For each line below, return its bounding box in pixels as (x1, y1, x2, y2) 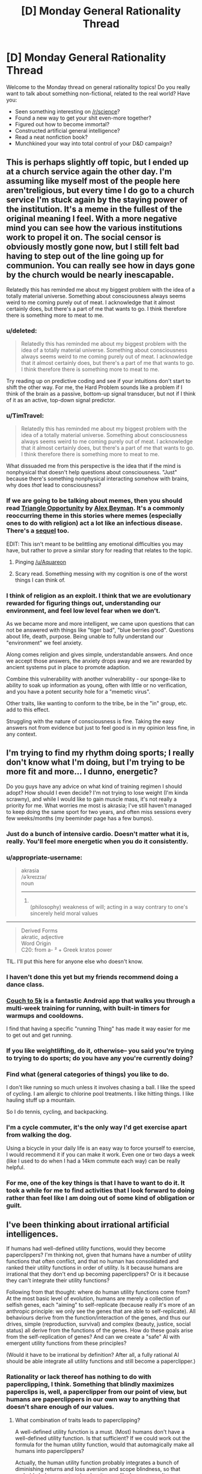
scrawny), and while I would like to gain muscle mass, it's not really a (6, 795, 177, 803)
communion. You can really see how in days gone (6, 260, 195, 271)
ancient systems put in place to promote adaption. (6, 663, 130, 671)
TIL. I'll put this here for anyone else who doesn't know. (6, 958, 143, 965)
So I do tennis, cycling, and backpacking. (6, 1108, 108, 1116)
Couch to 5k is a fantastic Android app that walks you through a (6, 996, 195, 1005)
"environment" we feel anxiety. (6, 639, 83, 646)
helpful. (6, 1163, 25, 1170)
